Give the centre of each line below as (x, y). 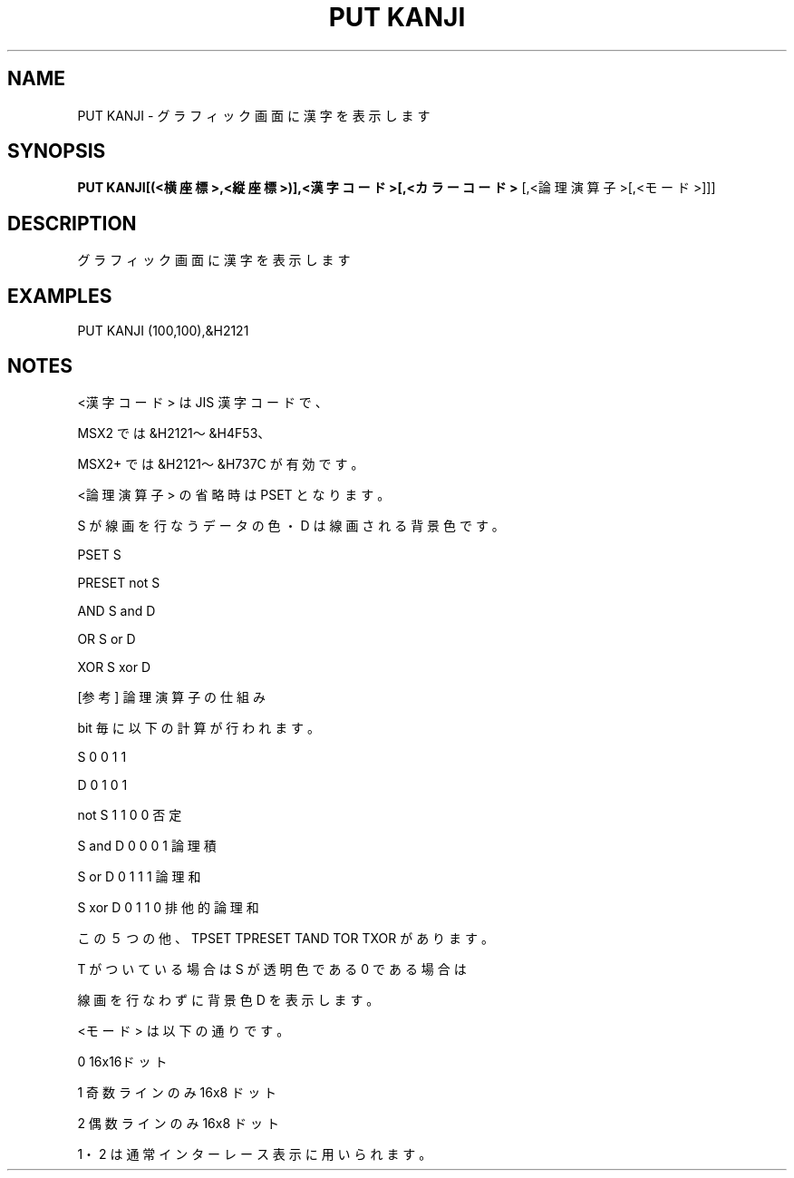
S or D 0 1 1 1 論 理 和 (139, 876)
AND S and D (116, 610)
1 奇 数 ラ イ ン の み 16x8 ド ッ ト (177, 1092)
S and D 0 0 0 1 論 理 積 (147, 845)
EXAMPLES (60, 296)
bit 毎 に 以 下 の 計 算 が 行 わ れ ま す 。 (199, 727)
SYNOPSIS (57, 151)
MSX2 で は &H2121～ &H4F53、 (174, 433)
